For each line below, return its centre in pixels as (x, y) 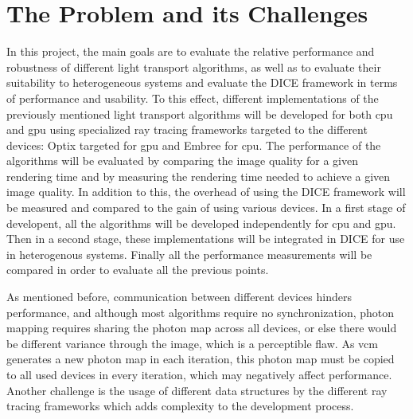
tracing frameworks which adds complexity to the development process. (180, 406)
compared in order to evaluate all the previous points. (138, 270)
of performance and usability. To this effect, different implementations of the (193, 98)
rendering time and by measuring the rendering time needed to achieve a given (199, 176)
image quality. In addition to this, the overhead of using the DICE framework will (206, 192)
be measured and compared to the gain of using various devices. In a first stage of (206, 208)
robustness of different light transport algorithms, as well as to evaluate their (194, 67)
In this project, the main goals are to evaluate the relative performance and (191, 51)
